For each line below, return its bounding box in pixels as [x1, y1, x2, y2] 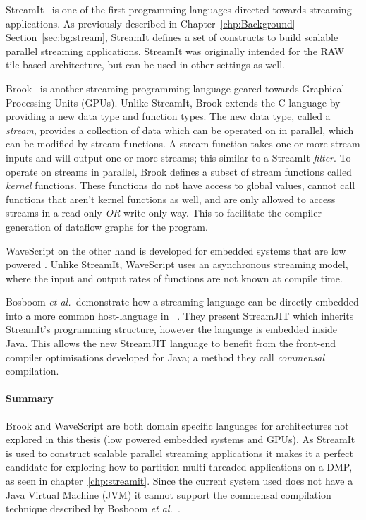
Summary [6, 391, 54, 406]
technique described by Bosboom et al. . [6, 501, 181, 516]
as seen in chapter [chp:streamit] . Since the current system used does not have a [6, 473, 353, 488]
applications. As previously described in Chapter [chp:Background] [6, 16, 295, 30]
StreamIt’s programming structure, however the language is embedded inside [6, 322, 337, 337]
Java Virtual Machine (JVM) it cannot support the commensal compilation [6, 487, 331, 502]
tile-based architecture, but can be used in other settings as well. [6, 57, 285, 72]
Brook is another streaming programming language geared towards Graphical [6, 80, 345, 95]
